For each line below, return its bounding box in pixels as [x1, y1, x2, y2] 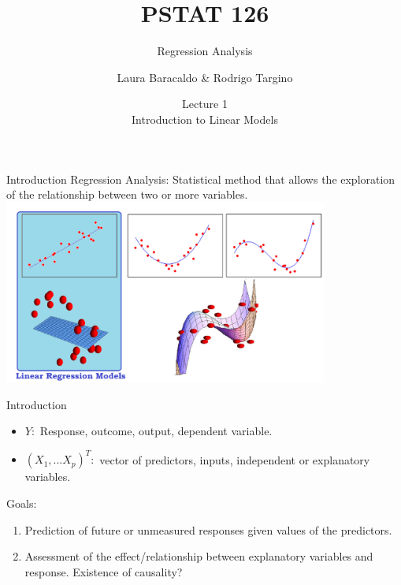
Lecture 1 [182, 95, 228, 112]
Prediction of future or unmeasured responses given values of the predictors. [24, 521, 392, 538]
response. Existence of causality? [24, 563, 183, 579]
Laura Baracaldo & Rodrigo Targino [117, 69, 293, 85]
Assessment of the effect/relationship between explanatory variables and [24, 548, 373, 565]
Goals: [6, 494, 37, 511]
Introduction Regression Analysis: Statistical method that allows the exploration [6, 170, 395, 187]
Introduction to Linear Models [132, 110, 278, 127]
